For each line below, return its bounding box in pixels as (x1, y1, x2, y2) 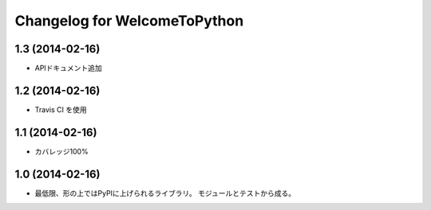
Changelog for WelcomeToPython (14, 12, 244, 29)
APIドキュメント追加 (34, 64, 103, 73)
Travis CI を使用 (34, 104, 87, 115)
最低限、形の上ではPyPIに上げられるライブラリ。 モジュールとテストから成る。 (34, 188, 295, 198)
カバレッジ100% (34, 146, 89, 156)
